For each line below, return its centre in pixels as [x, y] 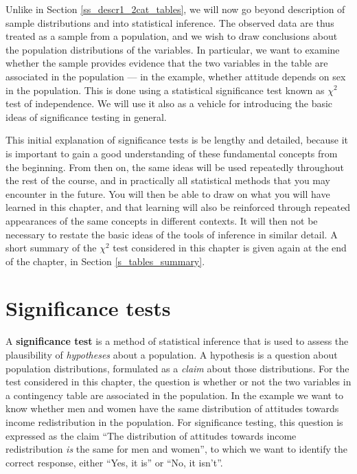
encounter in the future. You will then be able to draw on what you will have [168, 193]
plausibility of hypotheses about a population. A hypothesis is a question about [172, 354]
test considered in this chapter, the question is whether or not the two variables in [178, 382]
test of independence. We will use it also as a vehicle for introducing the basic [169, 103]
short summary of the [51, 248]
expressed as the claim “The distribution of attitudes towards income [151, 435]
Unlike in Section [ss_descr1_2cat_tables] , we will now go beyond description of [175, 9]
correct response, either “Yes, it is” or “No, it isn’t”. [114, 462]
